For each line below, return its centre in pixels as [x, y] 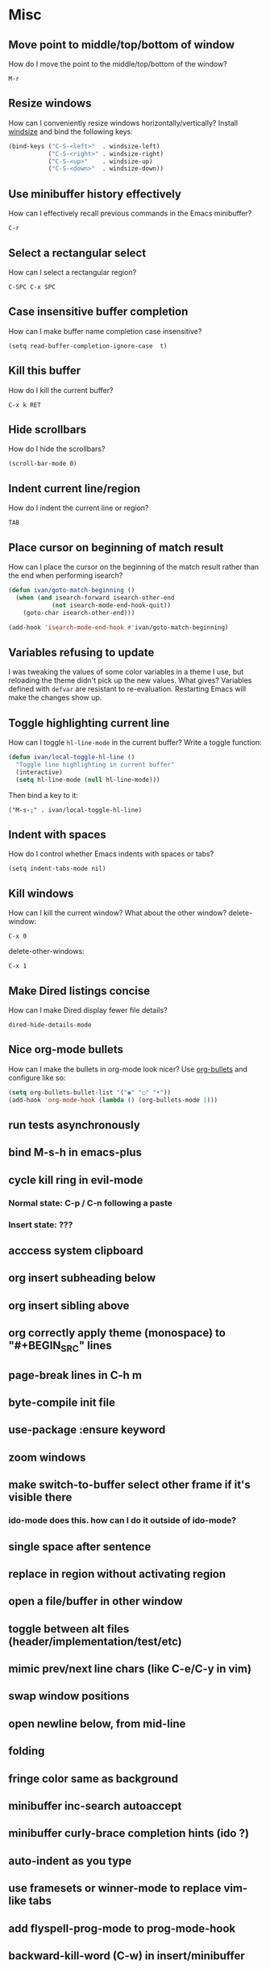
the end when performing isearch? [66, 575]
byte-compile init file [62, 1403]
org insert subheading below [82, 1278]
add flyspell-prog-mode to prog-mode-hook [122, 1928]
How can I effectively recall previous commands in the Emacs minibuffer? [130, 213]
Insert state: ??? [41, 1224]
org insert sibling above [69, 1305]
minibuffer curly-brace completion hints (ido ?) [129, 1833]
